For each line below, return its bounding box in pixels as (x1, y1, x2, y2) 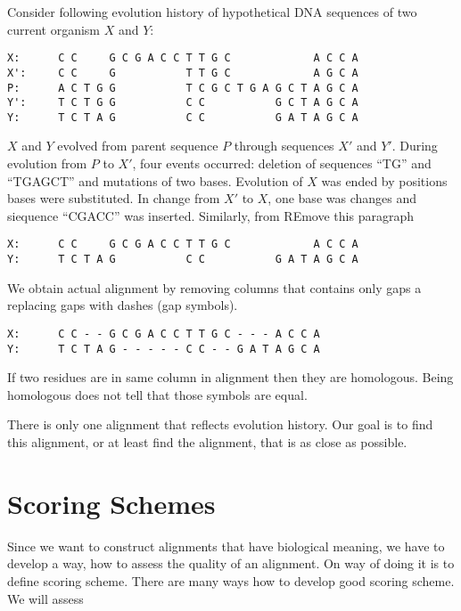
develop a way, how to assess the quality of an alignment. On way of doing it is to (7, 554, 455, 573)
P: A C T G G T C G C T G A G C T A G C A (7, 81, 358, 94)
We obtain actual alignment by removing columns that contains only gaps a (7, 278, 422, 297)
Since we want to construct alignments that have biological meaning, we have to (7, 536, 445, 555)
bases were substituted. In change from (7, 189, 220, 208)
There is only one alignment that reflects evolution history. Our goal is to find (7, 415, 433, 434)
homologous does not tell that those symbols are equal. (7, 385, 308, 403)
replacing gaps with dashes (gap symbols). (7, 296, 238, 314)
